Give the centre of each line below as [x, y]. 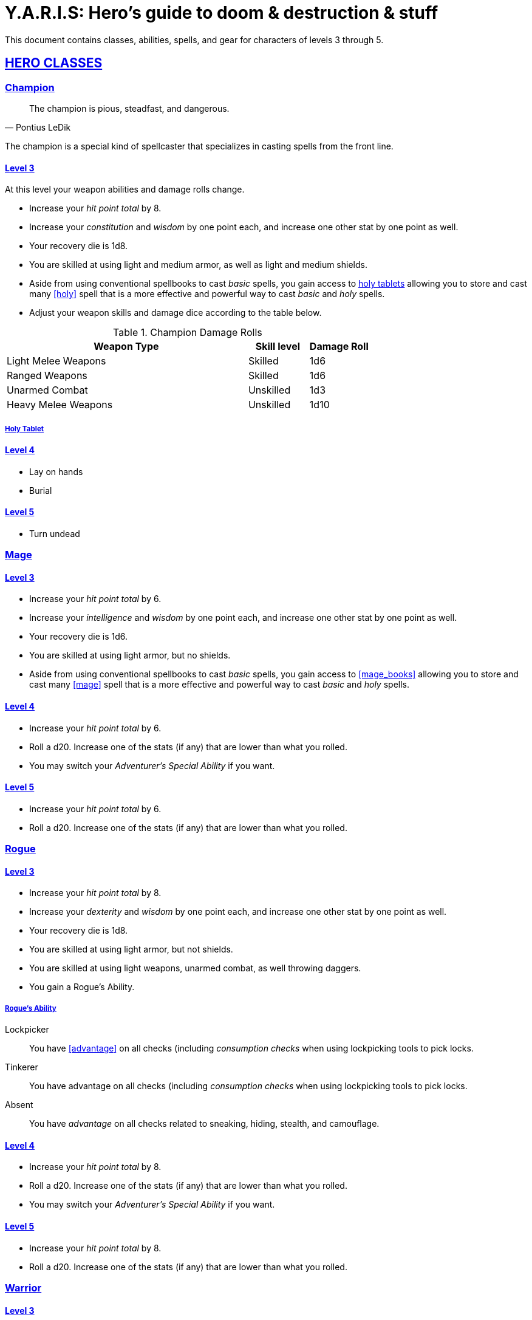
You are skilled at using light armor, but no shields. [130, 655]
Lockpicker [27, 1030]
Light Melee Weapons [56, 361]
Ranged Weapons [47, 376]
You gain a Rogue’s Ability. [82, 987]
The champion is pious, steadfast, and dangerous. [129, 108]
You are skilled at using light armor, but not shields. [131, 949]
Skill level [278, 347]
